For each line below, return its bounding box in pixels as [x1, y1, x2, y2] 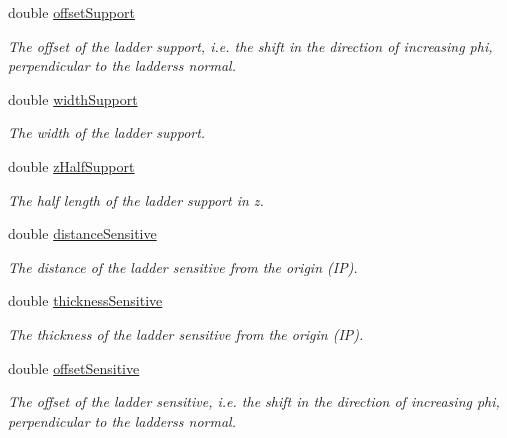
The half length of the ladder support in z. [8, 189, 264, 210]
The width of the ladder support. [8, 122, 206, 143]
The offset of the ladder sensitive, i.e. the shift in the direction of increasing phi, [8, 391, 500, 412]
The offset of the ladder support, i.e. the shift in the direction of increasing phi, [8, 35, 493, 56]
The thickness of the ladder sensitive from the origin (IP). [8, 323, 364, 344]
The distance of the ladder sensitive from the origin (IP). [8, 256, 358, 277]
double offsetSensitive [8, 357, 140, 378]
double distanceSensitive [8, 223, 157, 244]
